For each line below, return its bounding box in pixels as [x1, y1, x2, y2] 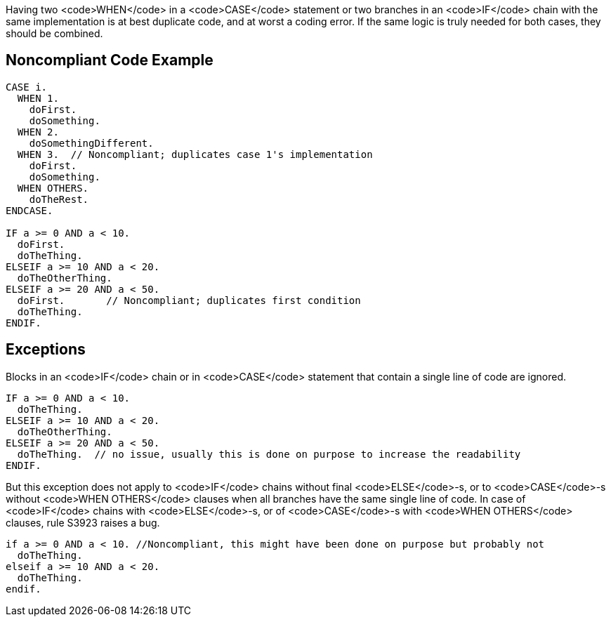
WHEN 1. [17, 92, 59, 104]
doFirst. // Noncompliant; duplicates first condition [17, 294, 361, 306]
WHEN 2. [17, 126, 59, 138]
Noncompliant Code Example [6, 51, 213, 70]
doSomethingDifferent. [29, 137, 154, 149]
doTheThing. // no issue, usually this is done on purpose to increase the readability [17, 448, 521, 460]
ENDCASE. [6, 204, 53, 216]
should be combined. [6, 27, 103, 39]
